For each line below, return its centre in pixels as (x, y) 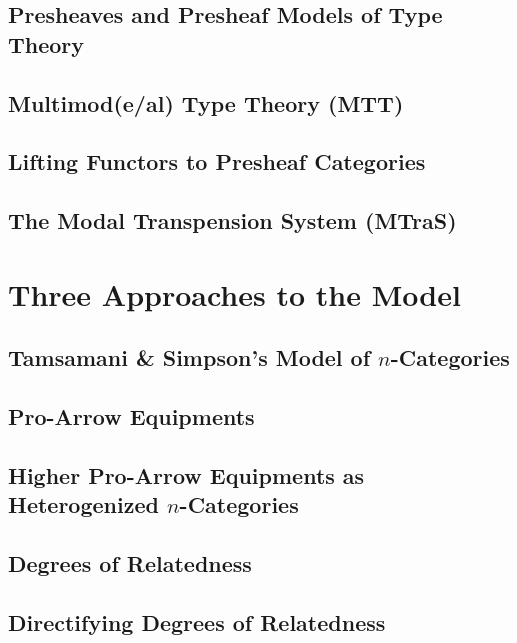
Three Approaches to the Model (234, 293)
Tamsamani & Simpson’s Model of (189, 357)
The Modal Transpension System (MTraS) (232, 220)
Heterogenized (83, 504)
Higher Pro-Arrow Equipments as (186, 474)
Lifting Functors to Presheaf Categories (217, 161)
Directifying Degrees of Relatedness (197, 621)
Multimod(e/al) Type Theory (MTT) (206, 102)
